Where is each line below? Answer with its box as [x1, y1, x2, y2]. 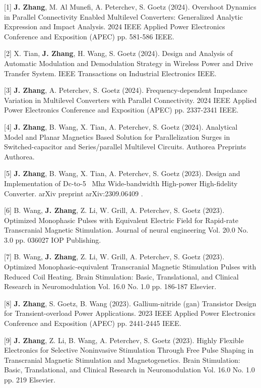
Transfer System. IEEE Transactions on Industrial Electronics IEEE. [4, 68, 217, 78]
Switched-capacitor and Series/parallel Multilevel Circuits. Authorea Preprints [4, 141, 246, 152]
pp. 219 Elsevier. [4, 374, 55, 384]
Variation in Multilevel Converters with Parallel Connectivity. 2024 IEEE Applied [4, 94, 257, 105]
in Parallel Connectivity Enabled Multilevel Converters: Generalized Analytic [4, 11, 243, 22]
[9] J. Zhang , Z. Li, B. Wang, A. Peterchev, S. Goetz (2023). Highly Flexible [4, 335, 244, 345]
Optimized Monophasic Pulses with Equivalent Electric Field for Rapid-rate [4, 214, 238, 225]
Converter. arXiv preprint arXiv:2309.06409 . [4, 188, 143, 198]
